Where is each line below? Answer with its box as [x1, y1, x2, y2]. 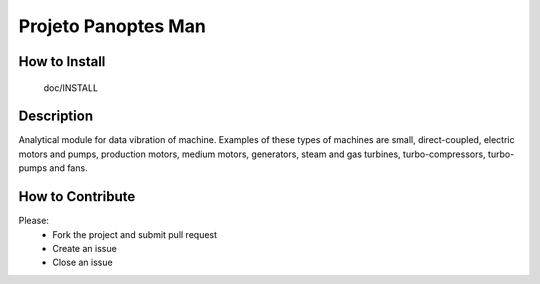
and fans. [49, 162, 89, 174]
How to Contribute [18, 188, 136, 205]
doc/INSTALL [43, 81, 99, 94]
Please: [18, 215, 50, 227]
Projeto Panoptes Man [18, 15, 207, 37]
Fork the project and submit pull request [52, 228, 218, 240]
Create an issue [52, 242, 117, 254]
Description [18, 108, 94, 125]
